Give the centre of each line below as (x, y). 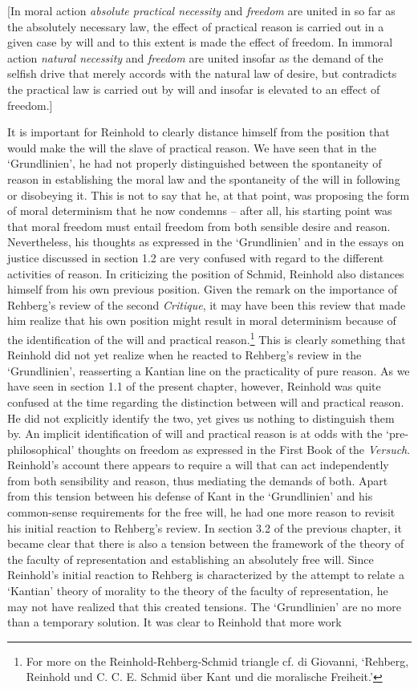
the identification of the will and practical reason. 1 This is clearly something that (207, 338)
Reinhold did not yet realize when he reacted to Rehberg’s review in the (185, 355)
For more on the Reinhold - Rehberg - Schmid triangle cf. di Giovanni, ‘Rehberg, (217, 661)
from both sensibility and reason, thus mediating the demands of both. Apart (198, 480)
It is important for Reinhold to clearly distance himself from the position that (199, 132)
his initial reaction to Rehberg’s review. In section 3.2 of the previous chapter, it (205, 527)
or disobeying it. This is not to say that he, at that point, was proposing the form (209, 195)
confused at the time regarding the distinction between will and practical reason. (206, 401)
